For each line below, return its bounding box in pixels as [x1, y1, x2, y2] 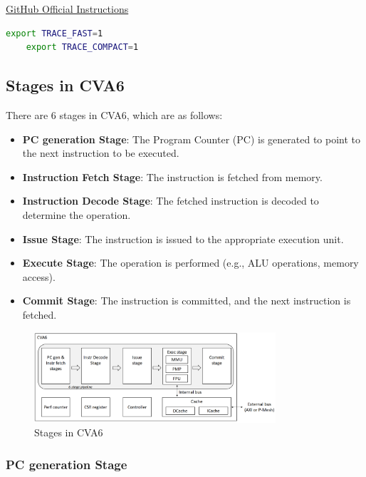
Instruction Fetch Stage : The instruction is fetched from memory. [22, 169, 323, 184]
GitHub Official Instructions [6, 1, 129, 16]
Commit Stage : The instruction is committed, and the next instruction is [22, 293, 351, 308]
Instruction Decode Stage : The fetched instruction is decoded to [22, 193, 319, 208]
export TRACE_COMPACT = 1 [26, 42, 139, 53]
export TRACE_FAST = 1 [6, 28, 103, 39]
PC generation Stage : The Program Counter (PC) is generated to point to [22, 131, 361, 146]
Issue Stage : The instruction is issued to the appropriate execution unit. [22, 231, 344, 246]
